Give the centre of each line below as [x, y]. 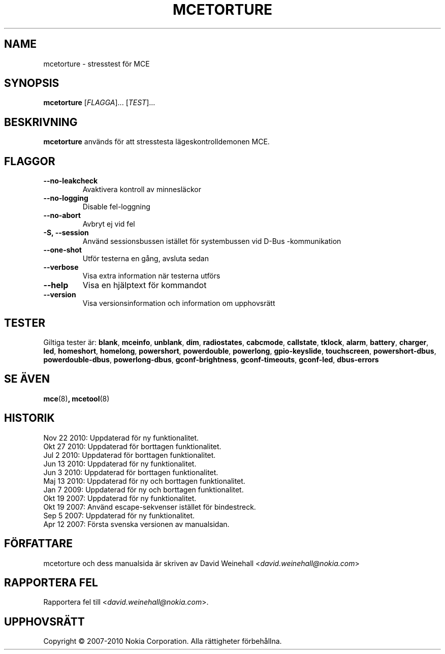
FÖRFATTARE [38, 544]
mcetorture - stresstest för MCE [97, 64]
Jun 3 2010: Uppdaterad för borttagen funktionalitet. [131, 472]
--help [56, 285]
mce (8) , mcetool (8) [76, 398]
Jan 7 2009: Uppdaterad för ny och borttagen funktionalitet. [144, 489]
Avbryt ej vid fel [109, 224]
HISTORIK [29, 418]
